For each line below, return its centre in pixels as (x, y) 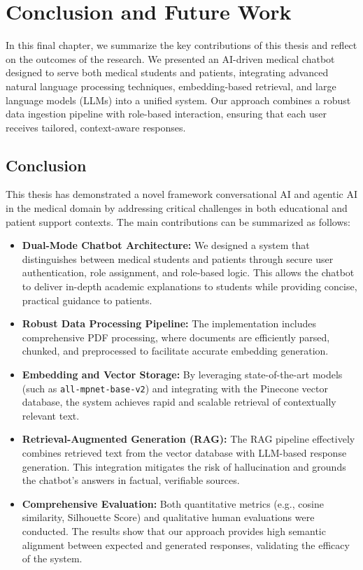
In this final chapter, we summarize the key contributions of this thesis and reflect (181, 45)
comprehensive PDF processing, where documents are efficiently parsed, (176, 337)
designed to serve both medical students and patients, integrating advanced (167, 72)
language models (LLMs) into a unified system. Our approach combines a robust (178, 100)
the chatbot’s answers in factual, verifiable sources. (131, 480)
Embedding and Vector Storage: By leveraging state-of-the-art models (182, 375)
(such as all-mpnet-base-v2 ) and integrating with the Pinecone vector (175, 388)
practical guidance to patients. (87, 300)
